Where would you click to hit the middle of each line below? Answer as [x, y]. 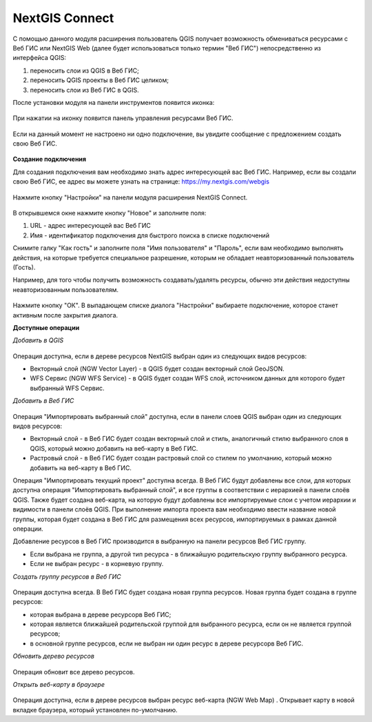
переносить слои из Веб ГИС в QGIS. [84, 90]
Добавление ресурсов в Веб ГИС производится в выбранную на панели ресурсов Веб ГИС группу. [159, 541]
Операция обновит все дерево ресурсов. [74, 672]
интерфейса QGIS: [40, 58]
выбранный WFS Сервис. [67, 388]
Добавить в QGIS [38, 340]
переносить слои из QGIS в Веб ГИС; [84, 70]
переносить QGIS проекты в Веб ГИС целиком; [99, 80]
